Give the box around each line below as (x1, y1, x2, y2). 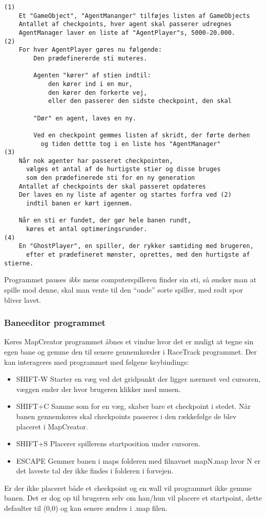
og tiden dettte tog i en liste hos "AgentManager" (40, 140, 221, 148)
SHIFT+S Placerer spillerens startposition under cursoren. (16, 438, 200, 449)
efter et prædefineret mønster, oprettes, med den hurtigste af (26, 251, 250, 259)
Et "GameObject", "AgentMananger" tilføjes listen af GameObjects (18, 12, 250, 19)
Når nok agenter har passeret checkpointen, (18, 157, 173, 164)
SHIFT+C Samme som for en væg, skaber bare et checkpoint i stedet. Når (16, 401, 251, 411)
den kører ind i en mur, (48, 80, 133, 88)
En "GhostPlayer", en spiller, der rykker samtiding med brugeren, (18, 242, 254, 250)
